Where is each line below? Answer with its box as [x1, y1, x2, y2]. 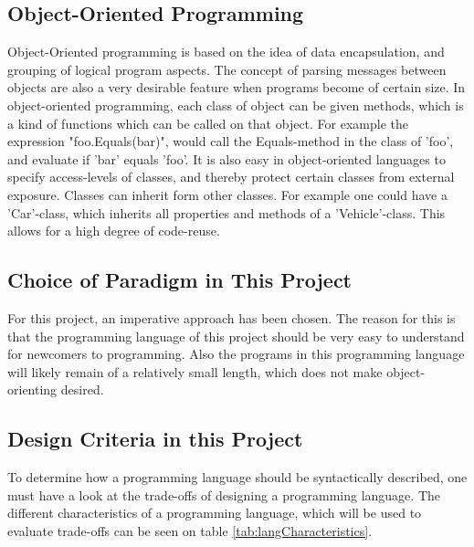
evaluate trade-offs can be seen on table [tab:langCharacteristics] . [7, 521, 373, 540]
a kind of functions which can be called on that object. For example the [7, 113, 408, 132]
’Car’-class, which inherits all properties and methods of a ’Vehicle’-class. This [7, 203, 446, 222]
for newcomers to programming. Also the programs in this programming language [7, 344, 465, 363]
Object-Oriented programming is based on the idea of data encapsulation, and [7, 42, 445, 61]
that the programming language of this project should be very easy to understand [7, 326, 465, 345]
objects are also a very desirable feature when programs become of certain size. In [7, 78, 466, 97]
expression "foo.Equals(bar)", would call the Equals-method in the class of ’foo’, [7, 131, 454, 151]
